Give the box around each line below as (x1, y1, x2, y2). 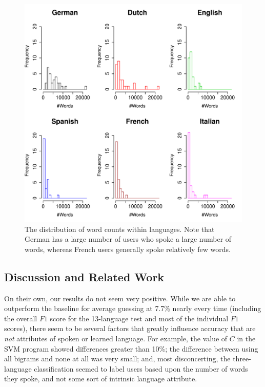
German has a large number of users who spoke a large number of (25, 234, 232, 244)
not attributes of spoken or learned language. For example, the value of (4, 333, 228, 343)
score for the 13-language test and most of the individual (50, 313, 229, 323)
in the (237, 333, 256, 343)
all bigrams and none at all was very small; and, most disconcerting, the (4, 353, 231, 364)
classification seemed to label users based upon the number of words (34, 363, 248, 374)
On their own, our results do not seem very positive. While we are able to (4, 293, 236, 303)
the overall (4, 313, 37, 323)
